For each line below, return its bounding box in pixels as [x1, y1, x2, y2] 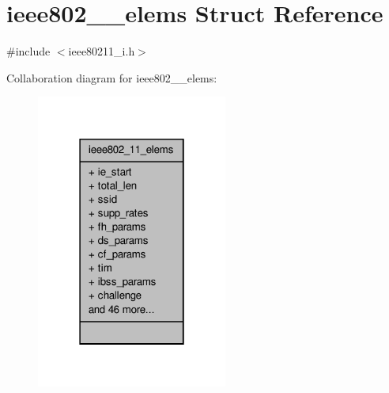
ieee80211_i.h [68, 43, 135, 59]
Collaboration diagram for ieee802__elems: [6, 69, 217, 86]
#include [6, 43, 51, 59]
